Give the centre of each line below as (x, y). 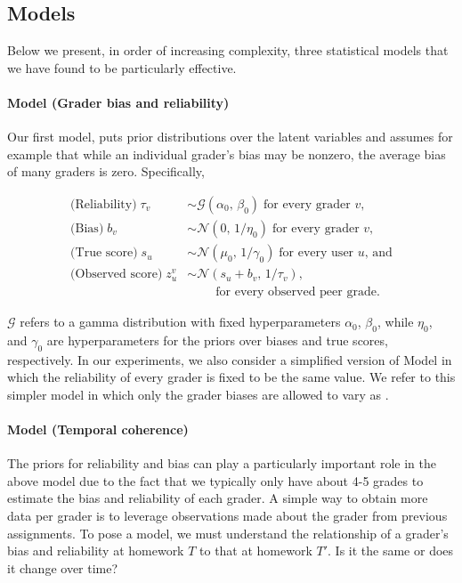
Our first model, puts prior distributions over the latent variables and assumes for (230, 137)
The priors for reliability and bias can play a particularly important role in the (222, 463)
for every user (316, 253)
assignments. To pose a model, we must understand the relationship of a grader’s (228, 533)
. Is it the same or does (391, 551)
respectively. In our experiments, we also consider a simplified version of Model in (230, 359)
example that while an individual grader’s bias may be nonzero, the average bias (227, 154)
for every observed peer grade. (298, 292)
